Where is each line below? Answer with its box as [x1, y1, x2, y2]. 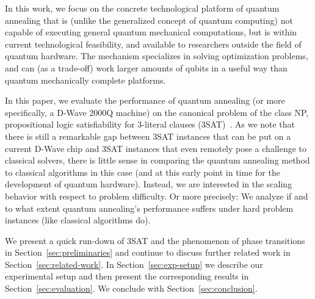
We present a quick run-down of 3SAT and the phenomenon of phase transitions [5, 234, 305, 247]
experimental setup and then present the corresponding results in [5, 270, 249, 283]
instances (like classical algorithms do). [5, 214, 151, 226]
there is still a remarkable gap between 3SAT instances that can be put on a [5, 129, 291, 142]
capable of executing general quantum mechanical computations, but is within [5, 26, 297, 38]
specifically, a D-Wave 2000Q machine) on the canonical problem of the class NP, [5, 106, 309, 118]
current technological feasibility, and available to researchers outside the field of [5, 37, 302, 50]
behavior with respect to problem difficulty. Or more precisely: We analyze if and [5, 189, 308, 202]
